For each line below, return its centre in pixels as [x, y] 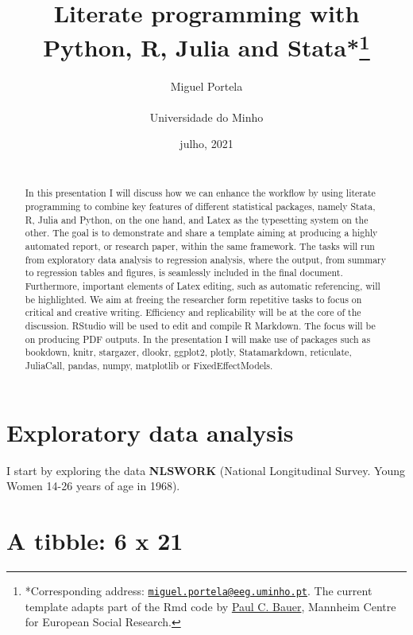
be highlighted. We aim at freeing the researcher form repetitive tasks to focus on [193, 299]
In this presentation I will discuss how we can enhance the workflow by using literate [200, 193]
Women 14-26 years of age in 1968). [93, 486]
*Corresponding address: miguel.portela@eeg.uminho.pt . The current [199, 590]
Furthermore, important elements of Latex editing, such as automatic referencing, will [203, 286]
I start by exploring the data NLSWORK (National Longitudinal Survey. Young [206, 470]
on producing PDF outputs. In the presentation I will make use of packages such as [198, 339]
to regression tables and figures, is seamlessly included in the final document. [184, 273]
